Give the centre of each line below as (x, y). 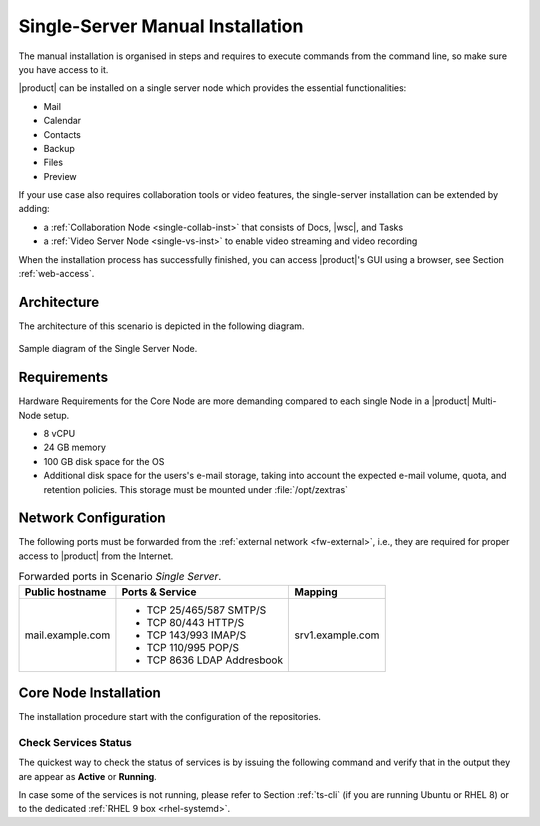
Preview (60, 176)
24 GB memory (75, 447)
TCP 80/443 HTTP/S (195, 622)
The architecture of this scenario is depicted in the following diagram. (161, 326)
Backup (59, 148)
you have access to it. (63, 69)
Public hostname (65, 592)
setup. (56, 415)
